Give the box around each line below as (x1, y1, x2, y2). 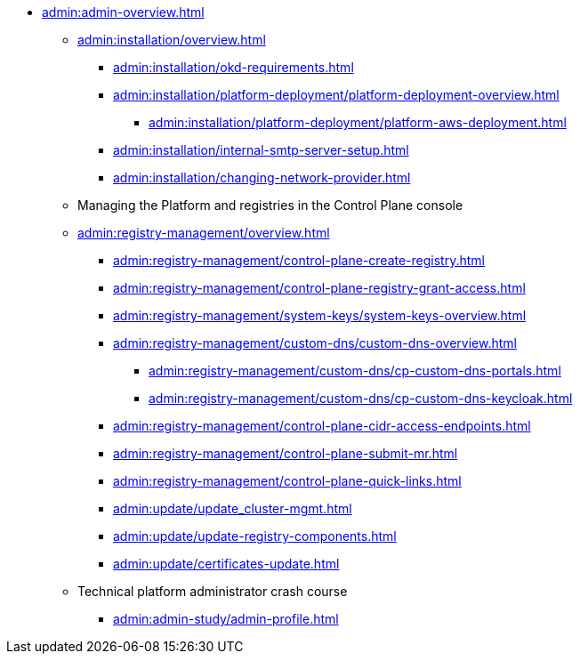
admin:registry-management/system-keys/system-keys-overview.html (113, 308, 527, 323)
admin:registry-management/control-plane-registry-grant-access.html (113, 280, 526, 295)
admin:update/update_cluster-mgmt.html (113, 501, 352, 516)
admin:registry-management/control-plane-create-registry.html (113, 253, 485, 268)
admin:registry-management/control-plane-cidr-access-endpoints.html (113, 418, 531, 433)
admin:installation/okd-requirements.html (113, 60, 354, 75)
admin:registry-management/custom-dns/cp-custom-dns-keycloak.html (149, 391, 573, 406)
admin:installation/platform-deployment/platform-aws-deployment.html (149, 115, 567, 130)
